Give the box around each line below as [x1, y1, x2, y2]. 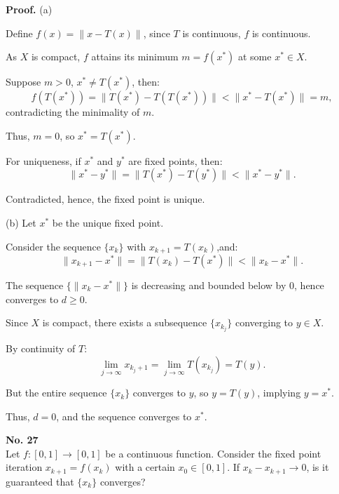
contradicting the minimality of [6, 105, 140, 119]
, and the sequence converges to [56, 408, 192, 423]
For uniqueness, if [6, 153, 81, 168]
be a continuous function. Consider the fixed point [105, 446, 321, 460]
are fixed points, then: [128, 153, 223, 168]
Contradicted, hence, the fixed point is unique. [6, 192, 205, 206]
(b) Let [6, 215, 36, 229]
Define [6, 25, 33, 40]
